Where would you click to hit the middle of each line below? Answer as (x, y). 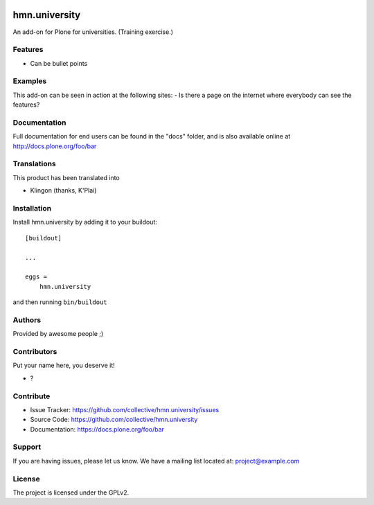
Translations (35, 164)
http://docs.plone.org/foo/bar (55, 146)
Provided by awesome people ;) (58, 334)
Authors (27, 320)
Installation (32, 209)
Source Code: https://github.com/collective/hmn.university (114, 420)
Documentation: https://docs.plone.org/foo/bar (97, 429)
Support (27, 447)
